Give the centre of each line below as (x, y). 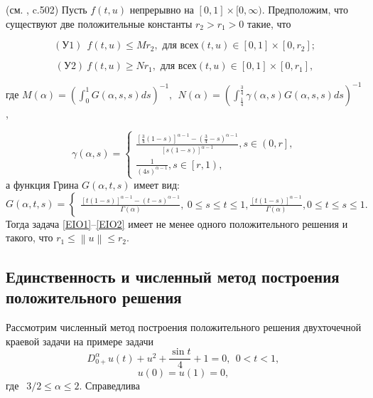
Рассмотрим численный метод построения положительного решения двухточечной (184, 327)
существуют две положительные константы (99, 23)
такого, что (29, 237)
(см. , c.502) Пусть (47, 9)
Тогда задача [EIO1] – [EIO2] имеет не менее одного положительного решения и (177, 223)
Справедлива (113, 386)
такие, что (269, 23)
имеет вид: (157, 184)
